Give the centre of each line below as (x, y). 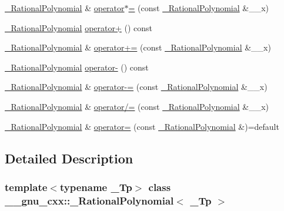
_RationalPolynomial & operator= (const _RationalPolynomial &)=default (142, 126)
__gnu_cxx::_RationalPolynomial (89, 200)
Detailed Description (69, 158)
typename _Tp (96, 187)
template (26, 187)
